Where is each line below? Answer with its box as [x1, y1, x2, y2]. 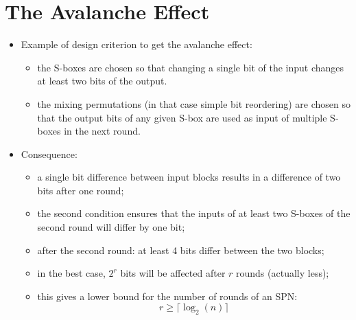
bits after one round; [37, 183, 124, 197]
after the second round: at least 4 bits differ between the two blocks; [37, 242, 324, 257]
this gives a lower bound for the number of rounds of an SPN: [37, 288, 298, 303]
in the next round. [64, 124, 141, 138]
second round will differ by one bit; [37, 220, 185, 234]
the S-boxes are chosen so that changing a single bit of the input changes [37, 60, 344, 74]
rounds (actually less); [236, 266, 329, 280]
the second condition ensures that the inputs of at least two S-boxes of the [37, 206, 351, 220]
